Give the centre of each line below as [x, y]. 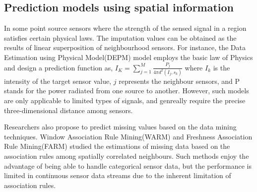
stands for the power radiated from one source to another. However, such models [127, 91]
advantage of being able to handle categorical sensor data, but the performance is [128, 165]
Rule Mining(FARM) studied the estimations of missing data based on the [117, 146]
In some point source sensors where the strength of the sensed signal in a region [125, 28]
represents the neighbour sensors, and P [179, 81]
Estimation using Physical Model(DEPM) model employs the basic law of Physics [128, 57]
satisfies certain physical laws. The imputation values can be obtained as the [120, 37]
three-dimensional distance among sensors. [68, 110]
